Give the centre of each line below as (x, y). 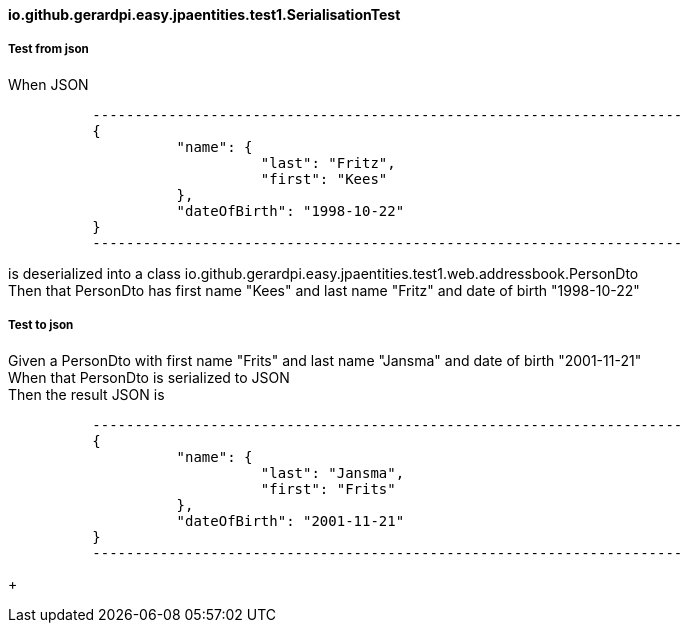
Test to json (41, 325)
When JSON (48, 84)
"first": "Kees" (324, 178)
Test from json (48, 49)
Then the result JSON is (86, 394)
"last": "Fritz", (328, 162)
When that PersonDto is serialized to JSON (149, 377)
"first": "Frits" (328, 488)
